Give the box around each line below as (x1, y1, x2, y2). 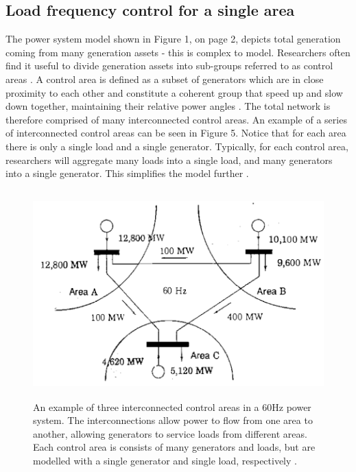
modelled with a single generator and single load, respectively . (33, 453, 297, 468)
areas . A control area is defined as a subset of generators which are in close (5, 71, 324, 86)
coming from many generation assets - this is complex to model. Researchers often (5, 45, 351, 59)
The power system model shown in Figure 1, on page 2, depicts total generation (5, 32, 341, 46)
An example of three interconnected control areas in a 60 (33, 399, 272, 414)
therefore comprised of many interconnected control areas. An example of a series (5, 112, 347, 126)
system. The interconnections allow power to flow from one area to (33, 413, 313, 427)
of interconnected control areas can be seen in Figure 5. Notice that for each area (5, 126, 346, 140)
